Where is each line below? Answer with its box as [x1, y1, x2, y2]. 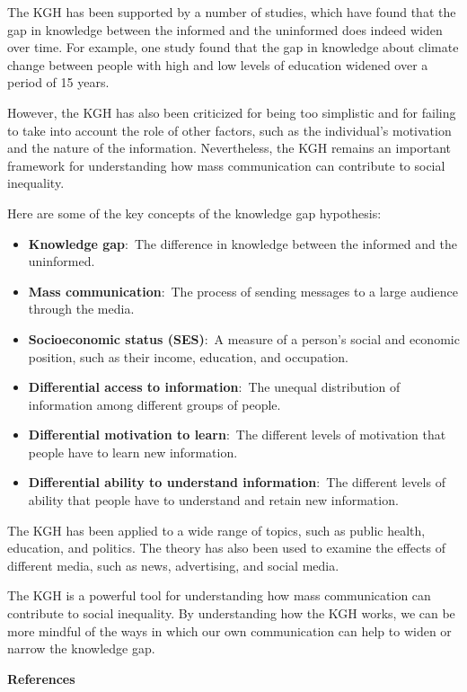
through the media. [28, 299, 135, 318]
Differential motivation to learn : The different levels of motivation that [28, 425, 446, 444]
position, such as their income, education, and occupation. [28, 347, 348, 366]
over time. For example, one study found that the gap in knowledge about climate [7, 38, 459, 57]
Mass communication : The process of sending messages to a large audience [28, 281, 458, 300]
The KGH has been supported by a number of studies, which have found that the [7, 3, 456, 21]
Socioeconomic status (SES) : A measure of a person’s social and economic [28, 329, 460, 348]
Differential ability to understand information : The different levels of [28, 473, 445, 492]
